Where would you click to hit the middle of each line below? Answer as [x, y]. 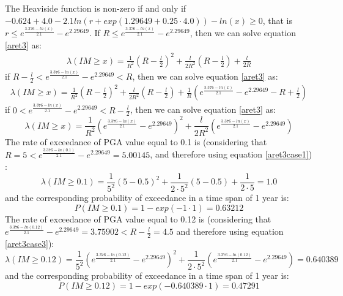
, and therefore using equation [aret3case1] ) [231, 154]
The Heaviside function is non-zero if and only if [96, 8]
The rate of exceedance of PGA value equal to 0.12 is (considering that [138, 218]
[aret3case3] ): [30, 244]
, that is [278, 20]
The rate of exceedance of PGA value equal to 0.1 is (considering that [136, 141]
